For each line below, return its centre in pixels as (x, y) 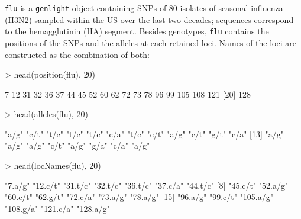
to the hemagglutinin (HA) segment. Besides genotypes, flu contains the (137, 31)
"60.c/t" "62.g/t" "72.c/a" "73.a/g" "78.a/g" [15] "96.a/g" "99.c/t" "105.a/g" (139, 197)
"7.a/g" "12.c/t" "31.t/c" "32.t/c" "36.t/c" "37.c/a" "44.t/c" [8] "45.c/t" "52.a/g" (147, 185)
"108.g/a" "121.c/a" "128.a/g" (57, 208)
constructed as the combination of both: (77, 54)
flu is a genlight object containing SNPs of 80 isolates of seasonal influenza (144, 8)
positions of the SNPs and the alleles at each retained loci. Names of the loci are (150, 42)
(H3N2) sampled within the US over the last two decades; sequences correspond (149, 19)
